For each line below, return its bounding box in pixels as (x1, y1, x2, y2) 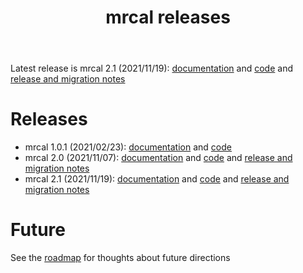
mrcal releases (105, 6, 231, 29)
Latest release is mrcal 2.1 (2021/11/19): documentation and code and (10, 62, 293, 75)
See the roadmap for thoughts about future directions (10, 252, 231, 264)
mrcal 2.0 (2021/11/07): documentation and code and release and (24, 152, 293, 164)
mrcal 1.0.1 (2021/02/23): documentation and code (24, 141, 232, 153)
